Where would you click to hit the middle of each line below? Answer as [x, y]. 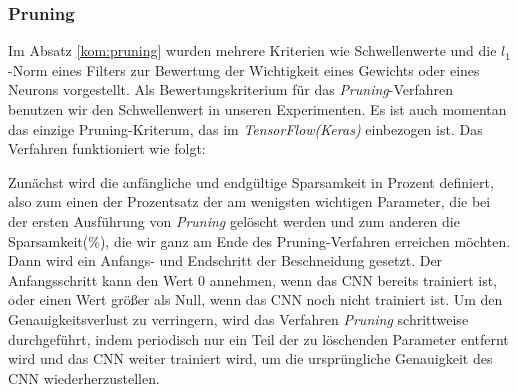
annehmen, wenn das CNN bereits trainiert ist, [353, 279]
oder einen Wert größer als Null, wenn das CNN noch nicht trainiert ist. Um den [255, 299]
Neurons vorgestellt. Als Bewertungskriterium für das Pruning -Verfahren [231, 89]
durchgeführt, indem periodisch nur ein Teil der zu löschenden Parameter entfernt [258, 338]
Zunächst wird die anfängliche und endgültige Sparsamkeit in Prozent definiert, [251, 181]
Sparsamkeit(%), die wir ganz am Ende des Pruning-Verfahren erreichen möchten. [259, 240]
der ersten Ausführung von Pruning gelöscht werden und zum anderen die [234, 220]
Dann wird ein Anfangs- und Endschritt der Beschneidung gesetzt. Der [225, 260]
